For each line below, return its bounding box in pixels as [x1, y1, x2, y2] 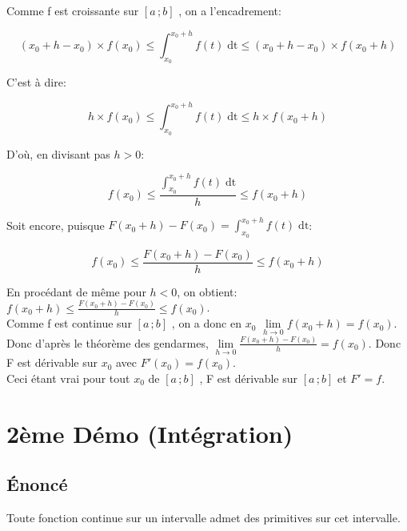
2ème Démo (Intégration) [6, 416, 293, 449]
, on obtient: [177, 283, 237, 300]
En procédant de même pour [6, 283, 146, 300]
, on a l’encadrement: [178, 2, 281, 18]
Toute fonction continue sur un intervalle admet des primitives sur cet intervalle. [6, 509, 401, 525]
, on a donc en [171, 315, 241, 332]
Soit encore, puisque [6, 216, 105, 233]
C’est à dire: [6, 74, 66, 91]
